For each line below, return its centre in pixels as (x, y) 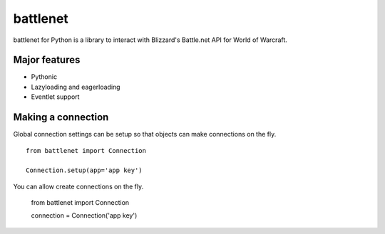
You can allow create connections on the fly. (78, 186)
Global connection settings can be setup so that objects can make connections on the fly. (145, 134)
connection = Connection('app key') (84, 216)
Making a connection (61, 117)
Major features (47, 60)
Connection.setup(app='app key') (84, 170)
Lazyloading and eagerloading (76, 87)
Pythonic (44, 77)
